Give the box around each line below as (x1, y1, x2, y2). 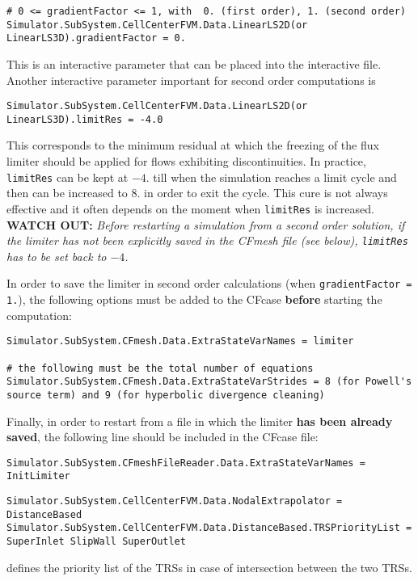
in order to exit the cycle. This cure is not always (144, 184, 388, 201)
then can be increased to (6, 184, 128, 201)
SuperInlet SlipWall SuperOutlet (6, 536, 186, 548)
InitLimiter (6, 470, 70, 482)
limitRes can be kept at (6, 168, 129, 185)
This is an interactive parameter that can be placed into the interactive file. (6, 55, 382, 72)
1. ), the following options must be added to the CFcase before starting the (6, 291, 382, 308)
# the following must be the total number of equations (6, 362, 314, 374)
